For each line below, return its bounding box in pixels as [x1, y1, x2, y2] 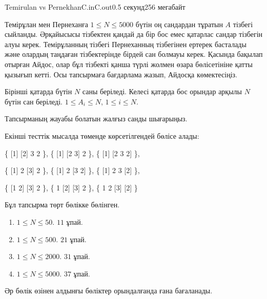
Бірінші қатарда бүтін [5, 86, 72, 97]
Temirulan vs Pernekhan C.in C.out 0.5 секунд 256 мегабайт [5, 2, 186, 12]
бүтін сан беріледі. [5, 96, 63, 106]
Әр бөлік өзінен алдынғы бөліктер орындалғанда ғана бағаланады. [5, 285, 213, 296]
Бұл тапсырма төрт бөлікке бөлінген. [5, 199, 120, 210]
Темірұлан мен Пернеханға [5, 18, 88, 29]
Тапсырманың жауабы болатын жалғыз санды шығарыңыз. [5, 113, 188, 124]
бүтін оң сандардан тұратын [135, 18, 223, 29]
